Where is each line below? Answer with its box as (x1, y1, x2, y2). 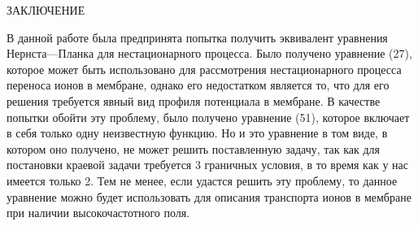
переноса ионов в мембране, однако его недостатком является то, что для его (7, 76, 390, 93)
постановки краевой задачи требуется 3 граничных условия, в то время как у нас (7, 156, 408, 173)
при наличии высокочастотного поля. (7, 204, 190, 221)
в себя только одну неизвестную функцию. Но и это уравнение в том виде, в (7, 124, 388, 141)
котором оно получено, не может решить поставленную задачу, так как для (7, 140, 381, 157)
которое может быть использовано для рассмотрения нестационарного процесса (7, 60, 402, 77)
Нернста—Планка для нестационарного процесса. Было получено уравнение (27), (7, 45, 412, 62)
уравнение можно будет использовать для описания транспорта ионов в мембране (7, 188, 411, 205)
